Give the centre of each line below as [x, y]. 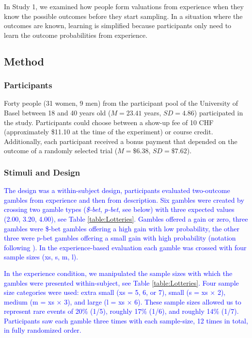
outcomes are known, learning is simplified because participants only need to [118, 25]
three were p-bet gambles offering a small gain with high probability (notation [120, 238]
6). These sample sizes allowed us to [188, 301]
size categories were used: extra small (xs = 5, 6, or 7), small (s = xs [106, 292]
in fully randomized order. [43, 330]
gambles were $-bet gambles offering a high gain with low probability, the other [122, 228]
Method [24, 61]
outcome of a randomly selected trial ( [61, 151]
